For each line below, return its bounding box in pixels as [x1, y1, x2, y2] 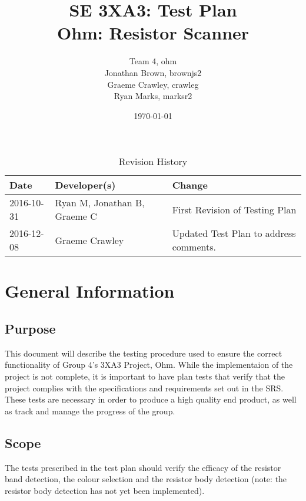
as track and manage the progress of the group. [5, 404, 175, 417]
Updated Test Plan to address [172, 226, 296, 240]
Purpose [5, 319, 56, 338]
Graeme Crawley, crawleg [107, 78, 199, 90]
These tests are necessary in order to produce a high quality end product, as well [5, 393, 297, 406]
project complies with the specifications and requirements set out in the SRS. [5, 381, 284, 394]
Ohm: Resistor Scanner [56, 21, 250, 45]
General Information [5, 279, 175, 303]
